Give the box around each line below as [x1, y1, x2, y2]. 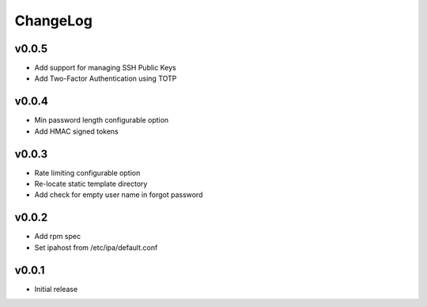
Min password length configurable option [34, 116, 169, 125]
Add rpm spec [34, 232, 81, 241]
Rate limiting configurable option [34, 168, 141, 177]
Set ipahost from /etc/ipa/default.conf [34, 242, 158, 252]
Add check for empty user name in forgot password [34, 190, 203, 199]
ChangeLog [14, 12, 93, 29]
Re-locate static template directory [34, 179, 148, 189]
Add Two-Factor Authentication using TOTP [34, 74, 177, 83]
